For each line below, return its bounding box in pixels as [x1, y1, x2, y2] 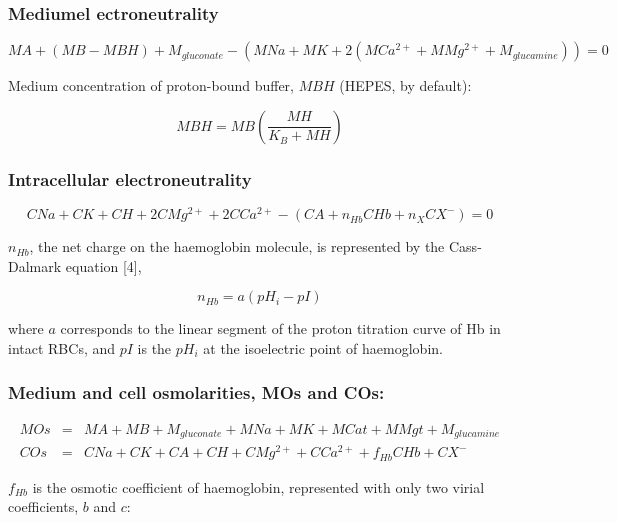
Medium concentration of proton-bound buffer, [8, 75, 295, 96]
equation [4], [65, 255, 142, 276]
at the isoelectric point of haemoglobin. [203, 337, 443, 358]
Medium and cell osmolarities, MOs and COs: [8, 380, 385, 405]
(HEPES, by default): [339, 75, 472, 96]
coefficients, [8, 496, 79, 517]
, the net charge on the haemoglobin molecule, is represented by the [29, 236, 445, 257]
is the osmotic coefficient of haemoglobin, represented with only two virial [32, 476, 485, 497]
